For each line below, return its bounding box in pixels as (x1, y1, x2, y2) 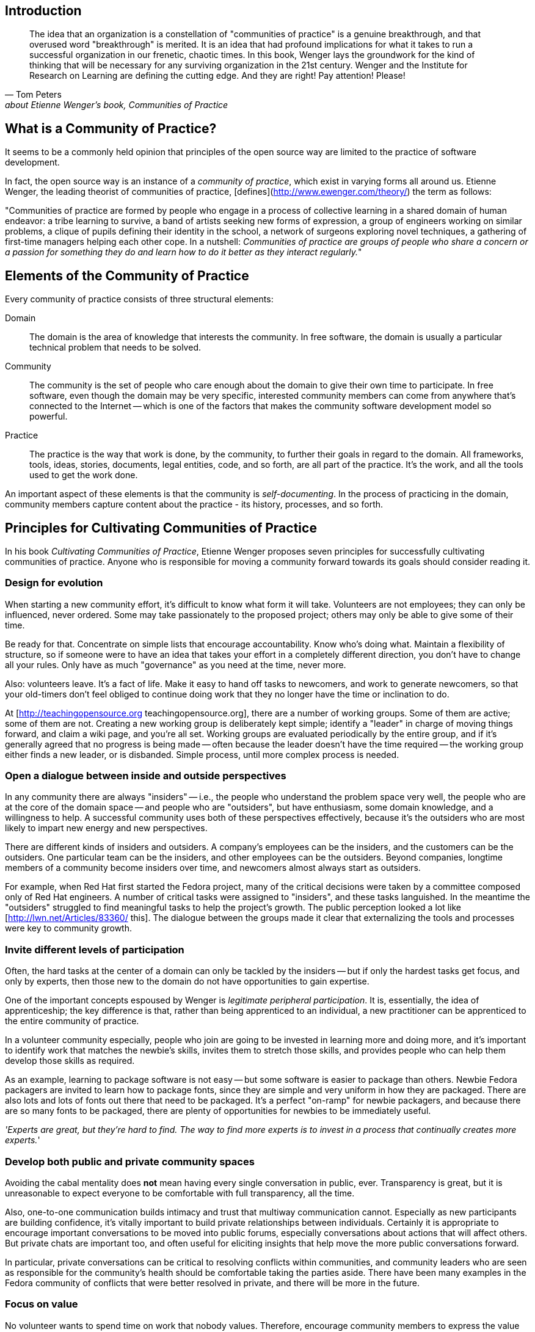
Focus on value (5, 1298, 78, 1311)
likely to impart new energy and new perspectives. (5, 823, 208, 834)
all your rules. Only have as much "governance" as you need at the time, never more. (5, 659, 346, 670)
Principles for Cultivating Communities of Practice (5, 520, 317, 536)
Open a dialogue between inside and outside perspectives (5, 770, 286, 782)
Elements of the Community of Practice (5, 267, 249, 283)
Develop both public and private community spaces (5, 1155, 255, 1168)
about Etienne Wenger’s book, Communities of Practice (5, 100, 228, 111)
